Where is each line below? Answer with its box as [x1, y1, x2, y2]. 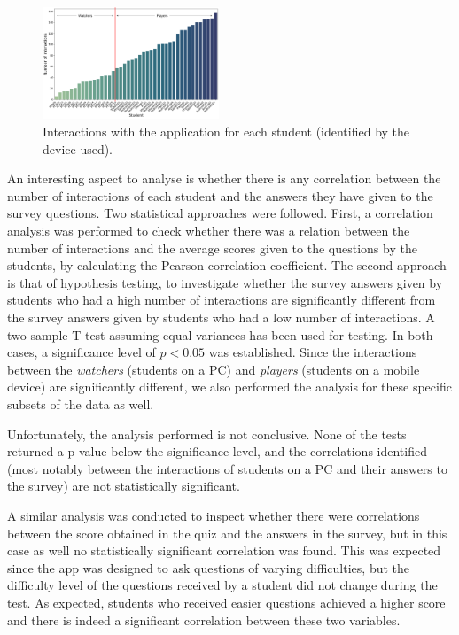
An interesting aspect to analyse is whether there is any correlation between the [7, 169, 441, 188]
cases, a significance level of [7, 343, 156, 361]
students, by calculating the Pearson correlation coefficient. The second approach [7, 256, 447, 275]
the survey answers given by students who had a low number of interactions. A [7, 308, 435, 327]
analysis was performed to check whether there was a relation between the [7, 221, 410, 240]
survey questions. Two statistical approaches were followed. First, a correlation [7, 204, 433, 222]
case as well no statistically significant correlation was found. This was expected [7, 541, 441, 560]
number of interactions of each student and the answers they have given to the [7, 186, 433, 205]
